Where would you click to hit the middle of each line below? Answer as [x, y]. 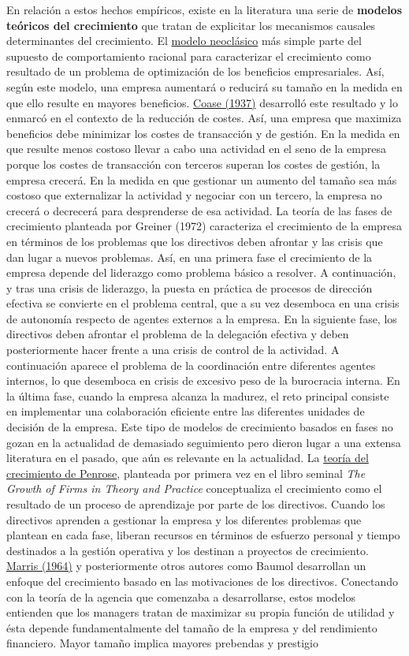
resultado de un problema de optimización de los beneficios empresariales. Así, [195, 71]
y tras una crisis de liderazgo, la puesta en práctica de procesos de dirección [190, 287]
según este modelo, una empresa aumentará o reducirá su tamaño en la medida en [204, 86]
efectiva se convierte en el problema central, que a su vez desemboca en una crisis [203, 303]
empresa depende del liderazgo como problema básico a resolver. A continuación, [201, 272]
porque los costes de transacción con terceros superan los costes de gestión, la [193, 164]
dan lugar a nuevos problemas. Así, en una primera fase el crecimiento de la [190, 257]
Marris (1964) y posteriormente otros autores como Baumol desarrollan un [186, 566]
